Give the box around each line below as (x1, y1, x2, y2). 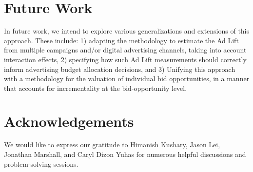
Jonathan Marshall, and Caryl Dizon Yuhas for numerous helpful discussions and (4, 149, 246, 159)
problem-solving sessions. (4, 158, 78, 169)
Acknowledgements (4, 111, 134, 131)
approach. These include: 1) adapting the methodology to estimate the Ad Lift (4, 35, 239, 45)
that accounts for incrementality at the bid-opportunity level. (4, 83, 187, 93)
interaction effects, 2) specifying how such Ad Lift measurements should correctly (4, 54, 247, 64)
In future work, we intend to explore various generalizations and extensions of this (4, 26, 250, 36)
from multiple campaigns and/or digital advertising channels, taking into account (4, 45, 247, 55)
